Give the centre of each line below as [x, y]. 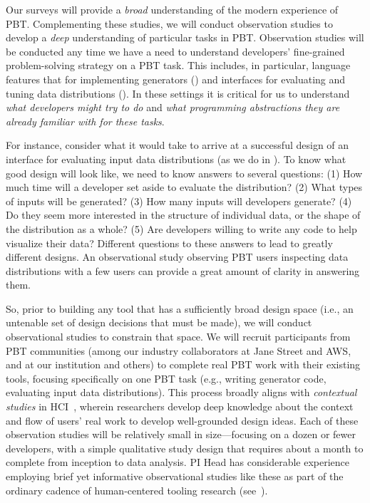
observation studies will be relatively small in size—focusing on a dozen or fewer [181, 434]
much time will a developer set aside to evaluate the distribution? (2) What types [184, 187]
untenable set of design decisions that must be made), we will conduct [159, 322]
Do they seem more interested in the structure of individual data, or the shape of [183, 215]
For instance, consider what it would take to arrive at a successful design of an [178, 145]
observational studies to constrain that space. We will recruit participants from [178, 337]
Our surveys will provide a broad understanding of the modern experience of [172, 9]
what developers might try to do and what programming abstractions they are [173, 107]
